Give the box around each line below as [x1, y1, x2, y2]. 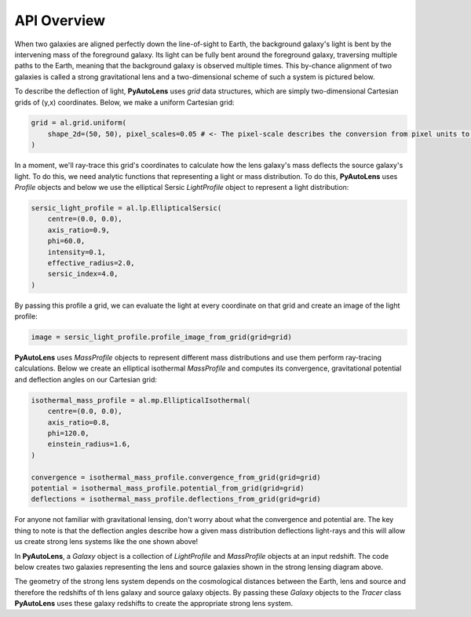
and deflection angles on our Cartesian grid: [14, 374, 157, 384]
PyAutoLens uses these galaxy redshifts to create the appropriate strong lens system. [14, 599, 294, 608]
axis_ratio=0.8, [47, 418, 110, 427]
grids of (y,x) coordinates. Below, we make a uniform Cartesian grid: [14, 97, 235, 107]
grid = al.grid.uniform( [31, 119, 127, 127]
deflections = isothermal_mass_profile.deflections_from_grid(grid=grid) [31, 495, 321, 504]
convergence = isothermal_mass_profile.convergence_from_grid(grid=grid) [31, 473, 321, 482]
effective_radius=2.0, [47, 258, 135, 267]
